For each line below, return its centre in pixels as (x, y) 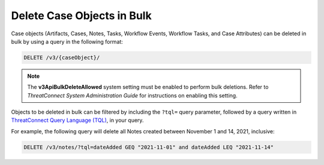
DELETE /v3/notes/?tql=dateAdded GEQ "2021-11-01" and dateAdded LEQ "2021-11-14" (149, 147)
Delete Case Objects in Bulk (82, 16)
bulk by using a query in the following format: (67, 41)
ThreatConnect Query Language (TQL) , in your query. (77, 120)
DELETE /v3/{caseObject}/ (62, 57)
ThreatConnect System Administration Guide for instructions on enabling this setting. (132, 95)
